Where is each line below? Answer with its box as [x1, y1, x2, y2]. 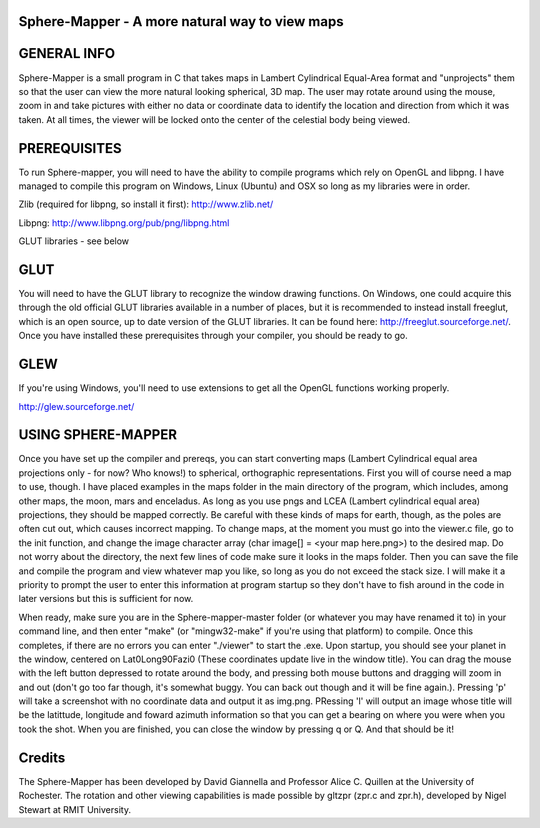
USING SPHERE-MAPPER [18, 426, 177, 444]
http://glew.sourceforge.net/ [18, 400, 135, 412]
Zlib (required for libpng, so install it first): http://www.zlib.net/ [18, 198, 274, 210]
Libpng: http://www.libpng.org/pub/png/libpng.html [18, 216, 230, 229]
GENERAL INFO [18, 45, 116, 62]
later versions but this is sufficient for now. [18, 593, 194, 605]
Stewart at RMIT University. [18, 803, 132, 815]
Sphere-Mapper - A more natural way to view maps [18, 13, 344, 30]
